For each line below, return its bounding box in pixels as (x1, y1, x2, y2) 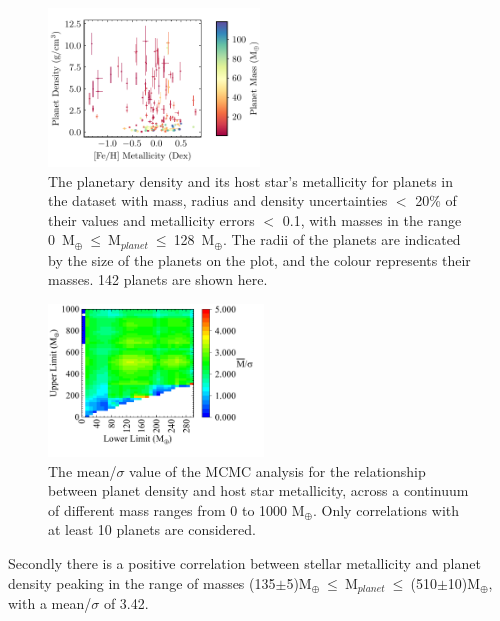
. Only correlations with (313, 499, 460, 520)
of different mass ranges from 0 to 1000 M (48, 499, 305, 520)
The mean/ (48, 460, 117, 481)
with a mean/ (8, 593, 92, 614)
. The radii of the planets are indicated (222, 229, 461, 250)
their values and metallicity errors (48, 209, 255, 230)
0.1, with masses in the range (282, 209, 462, 230)
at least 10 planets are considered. (48, 519, 256, 540)
